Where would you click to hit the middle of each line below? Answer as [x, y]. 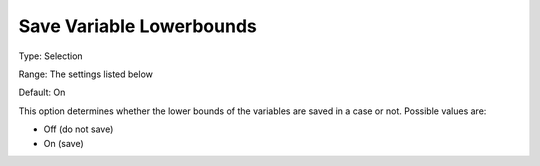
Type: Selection [51, 56]
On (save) [63, 143]
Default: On [42, 92]
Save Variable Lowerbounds [137, 26]
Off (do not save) [78, 129]
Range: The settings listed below [86, 74]
